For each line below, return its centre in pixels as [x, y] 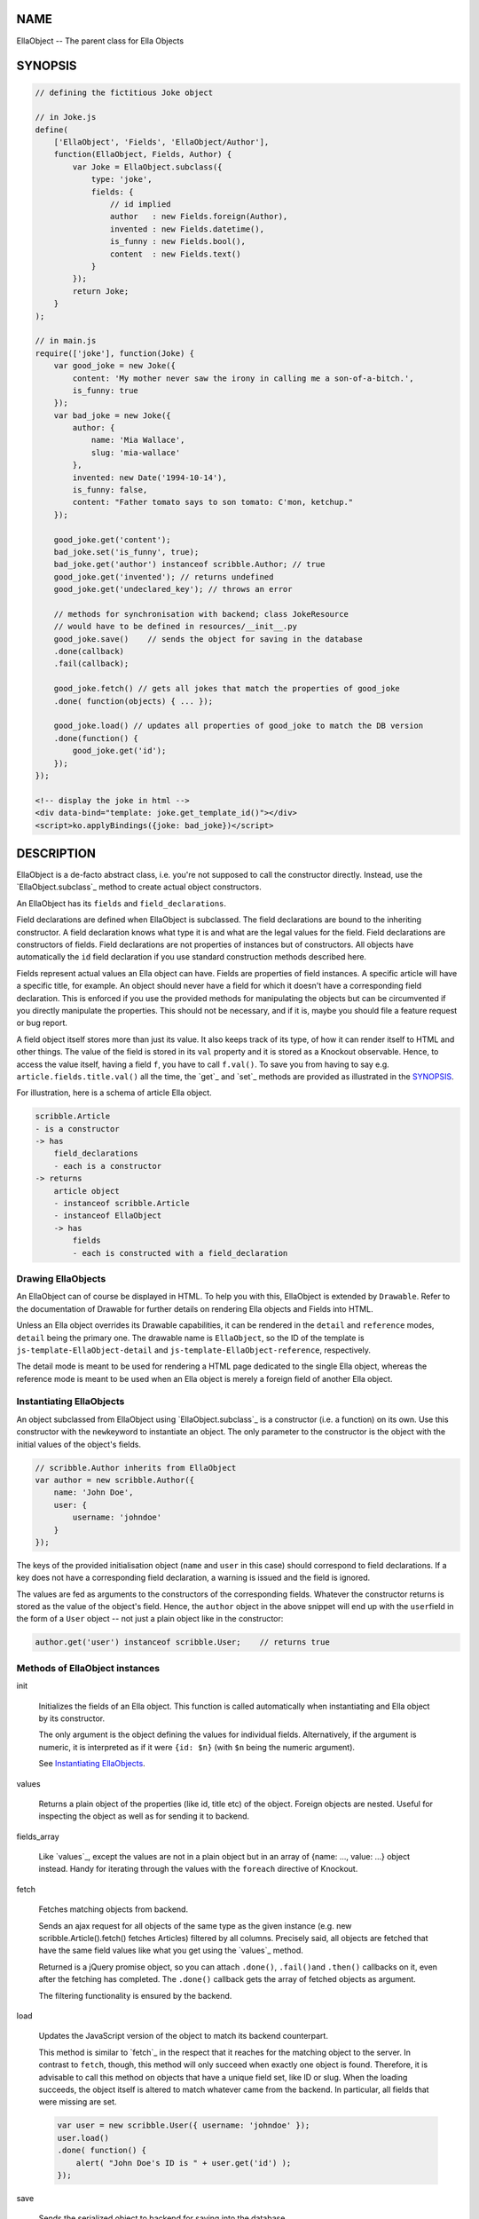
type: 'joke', [122, 179]
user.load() [83, 2138]
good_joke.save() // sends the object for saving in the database [208, 639]
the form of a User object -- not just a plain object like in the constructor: [150, 1619]
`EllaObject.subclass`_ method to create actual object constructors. [139, 887]
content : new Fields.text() [175, 254]
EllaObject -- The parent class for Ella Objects [100, 41]
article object [86, 1191]
